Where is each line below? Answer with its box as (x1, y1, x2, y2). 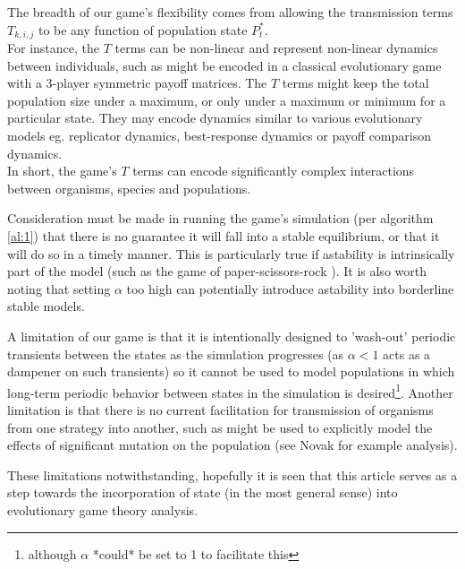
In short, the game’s (7, 161, 117, 180)
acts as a (383, 344, 431, 363)
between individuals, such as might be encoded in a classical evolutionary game (7, 56, 442, 74)
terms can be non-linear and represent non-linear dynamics (114, 39, 438, 57)
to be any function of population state (38, 20, 248, 39)
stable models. (7, 297, 85, 315)
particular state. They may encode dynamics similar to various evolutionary (7, 108, 423, 127)
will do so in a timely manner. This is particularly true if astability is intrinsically (7, 244, 455, 263)
